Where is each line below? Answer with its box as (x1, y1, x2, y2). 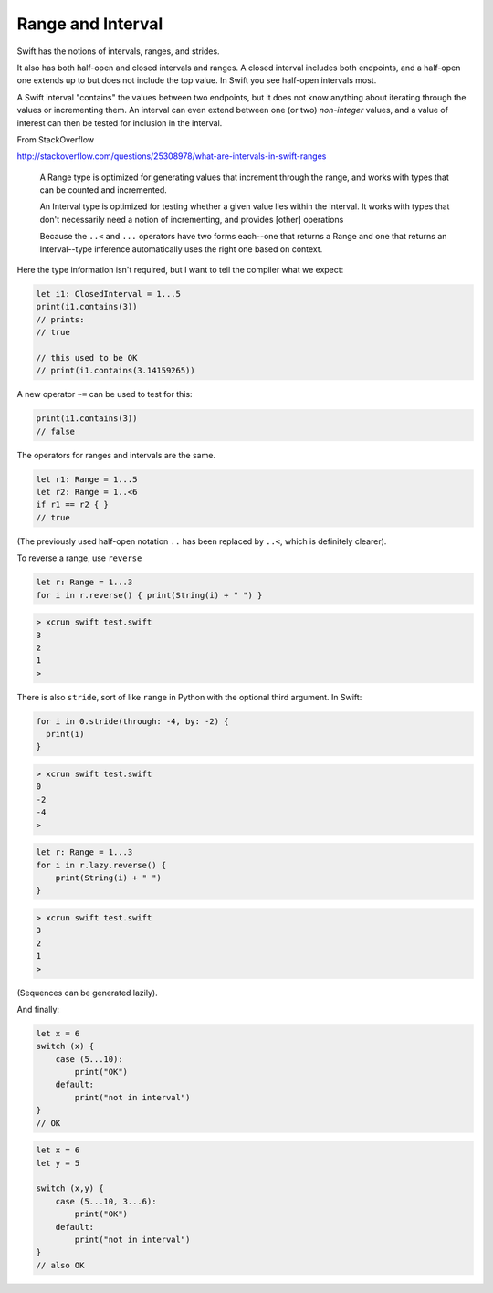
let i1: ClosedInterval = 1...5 (36, 289, 182, 299)
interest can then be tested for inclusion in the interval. (16, 117, 223, 128)
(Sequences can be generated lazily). (16, 987, 159, 998)
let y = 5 (36, 1158, 80, 1168)
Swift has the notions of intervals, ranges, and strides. (16, 46, 220, 57)
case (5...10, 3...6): (55, 1196, 157, 1206)
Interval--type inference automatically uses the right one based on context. (39, 243, 323, 255)
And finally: (16, 1004, 59, 1014)
